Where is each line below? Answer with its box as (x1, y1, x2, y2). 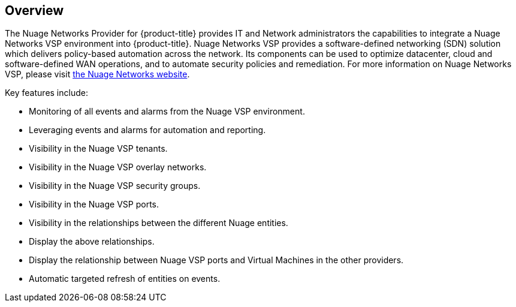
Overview (5, 3, 64, 18)
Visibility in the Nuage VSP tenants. (29, 143, 168, 154)
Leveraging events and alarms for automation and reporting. (29, 125, 266, 136)
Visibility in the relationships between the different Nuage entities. (29, 218, 288, 228)
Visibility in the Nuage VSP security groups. (29, 180, 201, 191)
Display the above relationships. (29, 236, 155, 247)
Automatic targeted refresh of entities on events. (29, 273, 221, 284)
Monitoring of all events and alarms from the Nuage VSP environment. (29, 106, 305, 117)
